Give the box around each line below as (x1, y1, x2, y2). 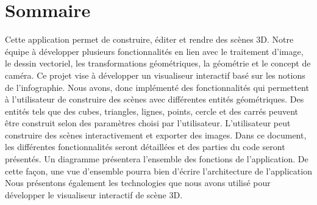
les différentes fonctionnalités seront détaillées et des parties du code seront (5, 140, 285, 153)
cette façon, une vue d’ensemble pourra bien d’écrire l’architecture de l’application (5, 164, 312, 177)
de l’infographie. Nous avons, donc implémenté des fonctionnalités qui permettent (5, 81, 309, 93)
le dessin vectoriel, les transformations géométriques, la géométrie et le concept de (5, 57, 311, 70)
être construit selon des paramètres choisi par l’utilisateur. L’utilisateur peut (5, 117, 291, 129)
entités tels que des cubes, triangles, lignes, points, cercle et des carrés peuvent (5, 104, 299, 117)
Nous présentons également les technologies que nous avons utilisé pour (5, 176, 271, 189)
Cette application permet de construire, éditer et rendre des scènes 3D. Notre (5, 33, 294, 46)
